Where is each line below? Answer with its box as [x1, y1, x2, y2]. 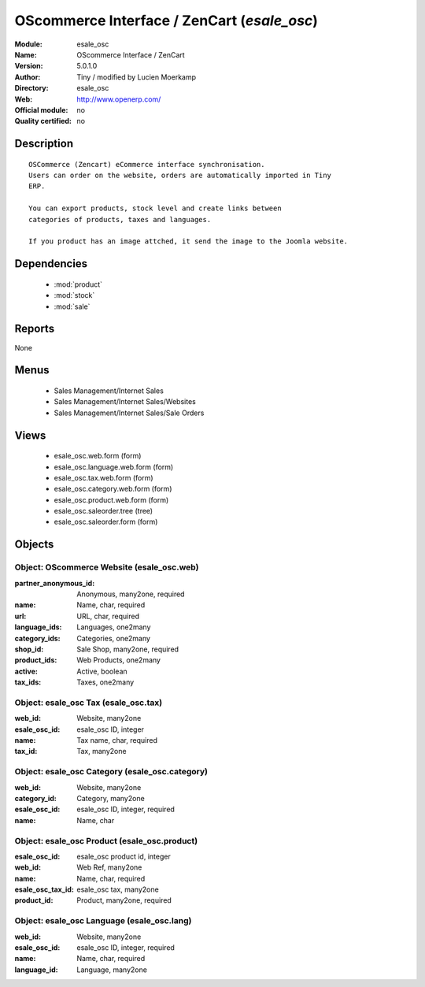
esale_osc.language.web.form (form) [54, 462, 174, 472]
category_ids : [14, 633, 61, 643]
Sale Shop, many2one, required [76, 644, 179, 654]
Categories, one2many [76, 633, 151, 643]
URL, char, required [76, 611, 140, 621]
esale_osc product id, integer [76, 852, 171, 861]
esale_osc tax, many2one [76, 885, 159, 894]
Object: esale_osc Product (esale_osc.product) [14, 835, 198, 846]
